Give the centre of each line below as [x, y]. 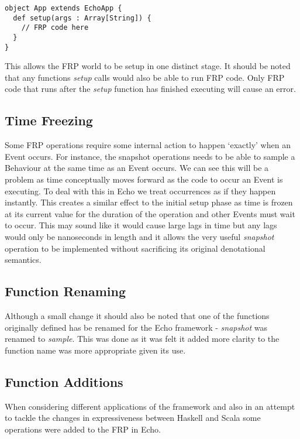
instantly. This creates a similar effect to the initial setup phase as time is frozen [149, 202]
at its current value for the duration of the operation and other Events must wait [150, 213]
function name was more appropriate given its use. [95, 350]
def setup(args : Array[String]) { [82, 18]
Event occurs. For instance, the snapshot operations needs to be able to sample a [150, 156]
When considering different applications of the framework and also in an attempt [150, 406]
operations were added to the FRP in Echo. [83, 429]
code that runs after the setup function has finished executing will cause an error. [150, 89]
